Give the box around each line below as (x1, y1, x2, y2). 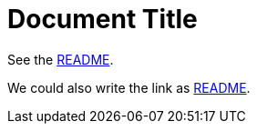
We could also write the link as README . (7, 79, 251, 96)
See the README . (7, 51, 114, 67)
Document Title (7, 4, 198, 35)
